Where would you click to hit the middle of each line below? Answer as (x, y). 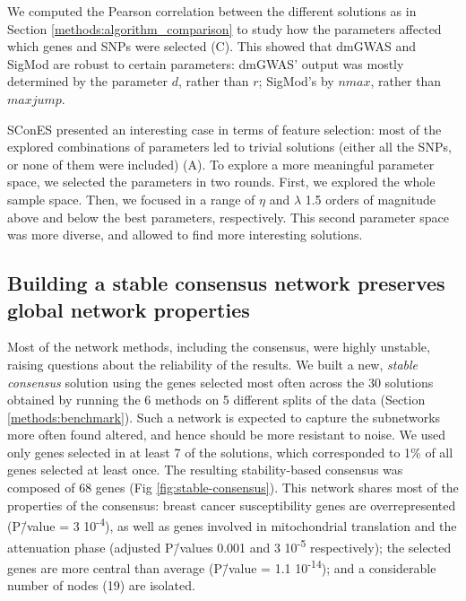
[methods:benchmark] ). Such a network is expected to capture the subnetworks (224, 417)
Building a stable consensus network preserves (226, 283)
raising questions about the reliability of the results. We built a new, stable (213, 364)
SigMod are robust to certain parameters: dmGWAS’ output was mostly (206, 63)
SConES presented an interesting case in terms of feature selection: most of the (224, 129)
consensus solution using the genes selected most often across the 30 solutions (220, 382)
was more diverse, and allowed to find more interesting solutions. (185, 235)
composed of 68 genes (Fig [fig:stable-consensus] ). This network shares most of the (233, 488)
